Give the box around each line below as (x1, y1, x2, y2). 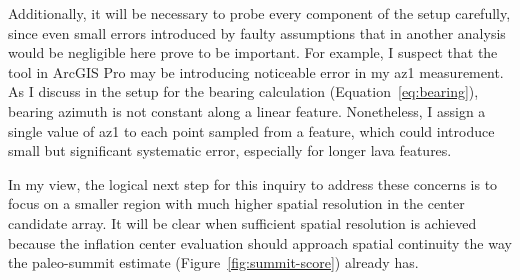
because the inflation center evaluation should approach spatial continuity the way (8, 232, 512, 253)
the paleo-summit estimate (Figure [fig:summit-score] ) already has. (8, 252, 419, 273)
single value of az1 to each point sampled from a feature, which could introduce (8, 120, 495, 141)
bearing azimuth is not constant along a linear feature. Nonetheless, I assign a (8, 100, 486, 121)
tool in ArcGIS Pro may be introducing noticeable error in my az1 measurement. (8, 61, 504, 82)
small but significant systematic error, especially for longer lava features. (8, 140, 452, 161)
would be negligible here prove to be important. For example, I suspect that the (8, 42, 498, 63)
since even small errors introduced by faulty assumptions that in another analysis (8, 22, 506, 43)
